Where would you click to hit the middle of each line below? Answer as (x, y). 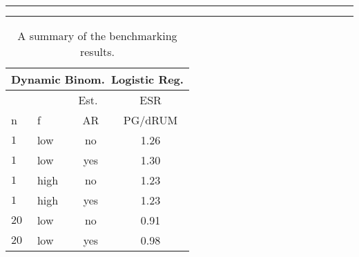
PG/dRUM (151, 120)
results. (97, 51)
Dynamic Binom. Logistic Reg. (97, 79)
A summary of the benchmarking (97, 36)
